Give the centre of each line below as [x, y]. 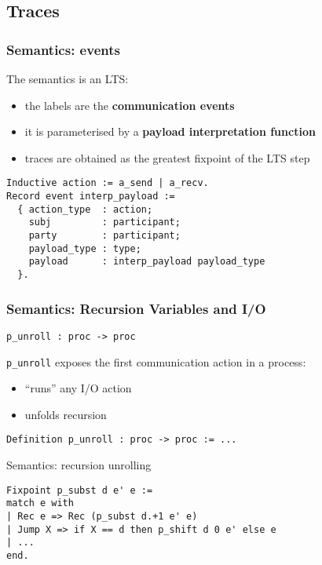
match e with [40, 503]
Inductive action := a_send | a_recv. [108, 183]
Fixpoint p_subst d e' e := [80, 490]
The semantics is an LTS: [68, 78]
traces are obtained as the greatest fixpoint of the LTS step [167, 157]
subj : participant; [104, 222]
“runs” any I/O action [78, 388]
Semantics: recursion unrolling [79, 465]
